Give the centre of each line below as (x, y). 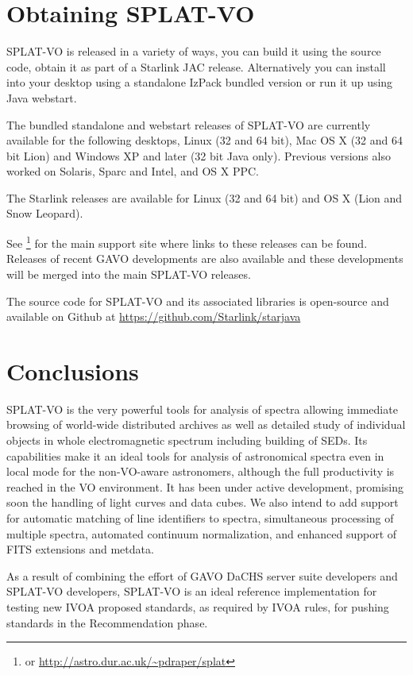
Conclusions (73, 370)
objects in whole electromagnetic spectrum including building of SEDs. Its (187, 440)
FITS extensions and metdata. (80, 549)
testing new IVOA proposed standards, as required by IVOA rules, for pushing (198, 606)
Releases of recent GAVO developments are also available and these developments (205, 258)
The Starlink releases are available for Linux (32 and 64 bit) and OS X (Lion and (205, 197)
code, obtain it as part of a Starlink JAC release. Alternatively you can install (196, 66)
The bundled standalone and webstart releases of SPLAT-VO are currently (189, 124)
